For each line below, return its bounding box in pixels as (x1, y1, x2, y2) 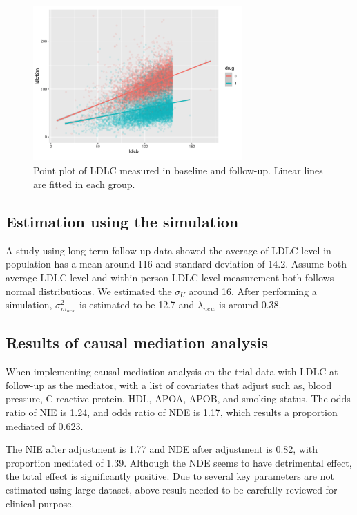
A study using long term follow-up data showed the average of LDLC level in (6, 243, 331, 257)
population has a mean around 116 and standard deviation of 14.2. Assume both (6, 256, 347, 271)
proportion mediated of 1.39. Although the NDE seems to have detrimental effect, (6, 455, 352, 469)
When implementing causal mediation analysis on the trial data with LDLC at (6, 364, 338, 379)
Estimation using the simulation (6, 210, 239, 232)
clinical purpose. (6, 496, 75, 510)
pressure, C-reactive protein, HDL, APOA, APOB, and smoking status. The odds (6, 391, 351, 406)
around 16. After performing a (189, 283, 317, 298)
